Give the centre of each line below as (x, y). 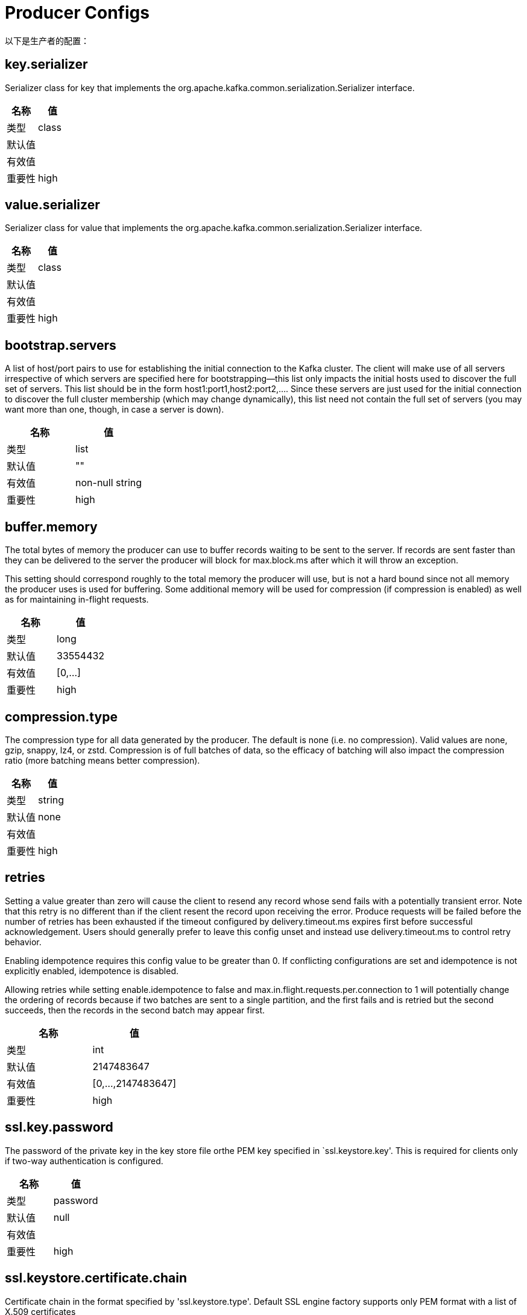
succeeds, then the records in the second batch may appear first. (135, 1010)
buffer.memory (51, 527)
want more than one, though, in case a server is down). (115, 410)
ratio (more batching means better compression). (103, 760)
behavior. (23, 942)
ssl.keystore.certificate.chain (96, 1278)
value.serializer (52, 205)
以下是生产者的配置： (47, 40)
